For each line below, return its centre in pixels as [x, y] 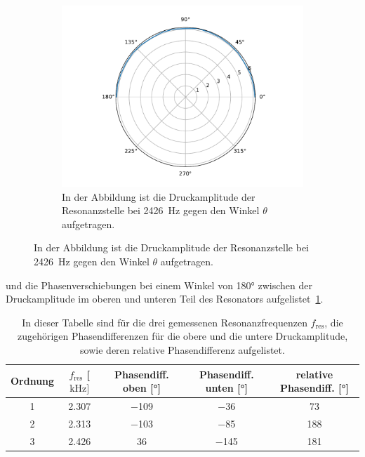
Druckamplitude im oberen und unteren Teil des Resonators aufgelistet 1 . [165, 299]
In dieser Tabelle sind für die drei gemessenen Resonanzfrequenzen [165, 322]
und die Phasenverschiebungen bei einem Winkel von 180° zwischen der [159, 285]
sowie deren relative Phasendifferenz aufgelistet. [182, 349]
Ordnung [33, 381]
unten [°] [226, 388]
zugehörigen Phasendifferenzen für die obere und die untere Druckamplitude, [182, 336]
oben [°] [141, 388]
